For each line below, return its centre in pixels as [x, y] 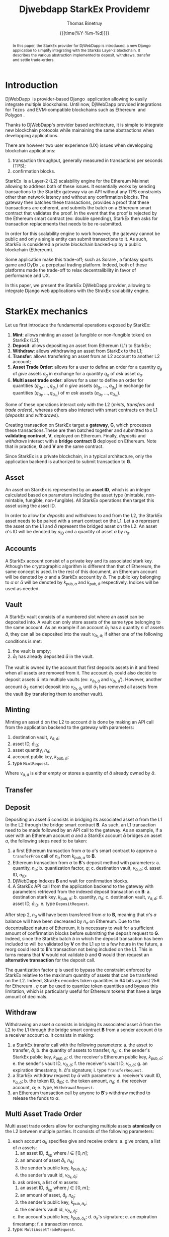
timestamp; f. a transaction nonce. [48, 1224]
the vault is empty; [32, 651]
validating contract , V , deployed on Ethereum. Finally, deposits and [75, 436]
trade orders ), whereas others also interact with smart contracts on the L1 [81, 410]
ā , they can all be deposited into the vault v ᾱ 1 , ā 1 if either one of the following [84, 635]
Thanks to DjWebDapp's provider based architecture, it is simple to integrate [84, 125]
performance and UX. [28, 275]
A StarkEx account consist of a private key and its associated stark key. [79, 560]
